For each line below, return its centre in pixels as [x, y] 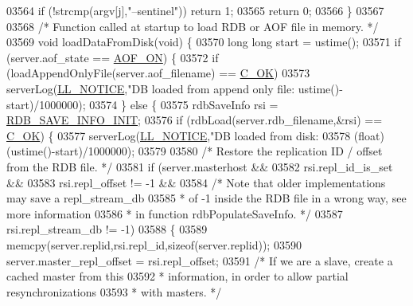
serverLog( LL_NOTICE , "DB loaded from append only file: [151, 88]
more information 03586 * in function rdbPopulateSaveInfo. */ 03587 [175, 213]
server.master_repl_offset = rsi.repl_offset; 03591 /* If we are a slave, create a [200, 260]
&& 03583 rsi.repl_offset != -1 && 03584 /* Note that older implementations [196, 182]
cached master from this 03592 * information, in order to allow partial [177, 276]
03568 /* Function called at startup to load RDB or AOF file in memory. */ [193, 26]
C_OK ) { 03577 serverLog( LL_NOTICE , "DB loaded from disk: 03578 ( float [193, 135]
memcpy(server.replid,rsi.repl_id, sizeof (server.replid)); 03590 [154, 244]
